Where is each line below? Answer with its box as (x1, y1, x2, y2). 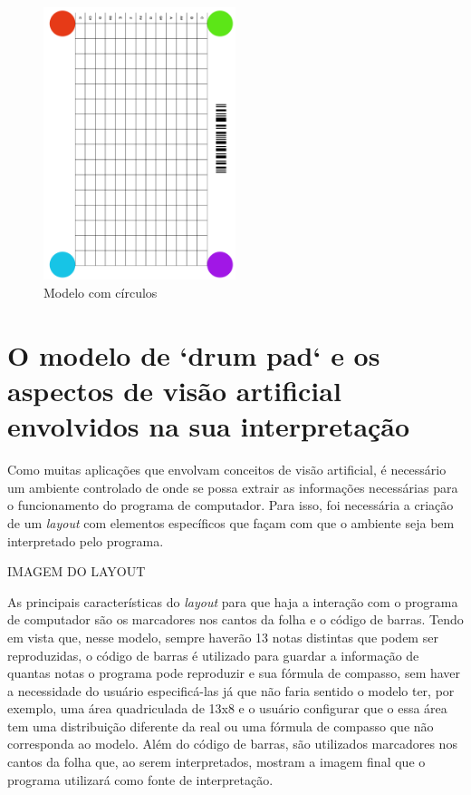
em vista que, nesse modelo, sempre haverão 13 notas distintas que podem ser (7, 627, 438, 646)
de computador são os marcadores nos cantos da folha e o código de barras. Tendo (7, 610, 464, 629)
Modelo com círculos (43, 283, 158, 302)
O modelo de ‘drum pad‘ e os (7, 336, 380, 373)
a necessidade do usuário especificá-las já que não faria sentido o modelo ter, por (7, 681, 455, 700)
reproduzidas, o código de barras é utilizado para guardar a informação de (7, 645, 419, 664)
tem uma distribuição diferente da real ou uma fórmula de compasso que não (7, 716, 434, 735)
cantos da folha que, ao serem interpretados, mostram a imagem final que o (7, 752, 426, 771)
